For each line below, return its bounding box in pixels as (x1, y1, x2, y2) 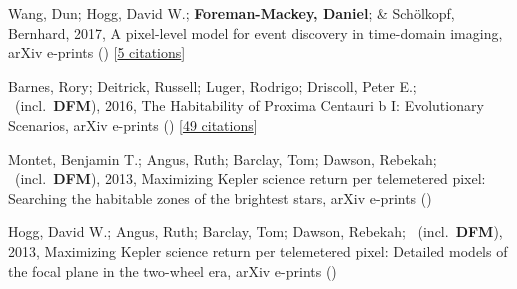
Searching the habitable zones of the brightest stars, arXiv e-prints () (8, 187, 432, 208)
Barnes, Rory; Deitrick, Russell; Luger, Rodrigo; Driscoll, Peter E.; (8, 75, 417, 96)
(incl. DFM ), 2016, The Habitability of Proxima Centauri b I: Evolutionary (14, 95, 484, 116)
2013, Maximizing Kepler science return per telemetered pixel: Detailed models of (8, 240, 508, 261)
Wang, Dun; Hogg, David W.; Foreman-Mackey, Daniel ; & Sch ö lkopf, (8, 3, 455, 23)
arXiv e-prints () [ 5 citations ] (8, 42, 186, 63)
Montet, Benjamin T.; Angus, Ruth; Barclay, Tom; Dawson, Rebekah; (8, 148, 437, 169)
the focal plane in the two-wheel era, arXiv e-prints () (8, 260, 337, 281)
